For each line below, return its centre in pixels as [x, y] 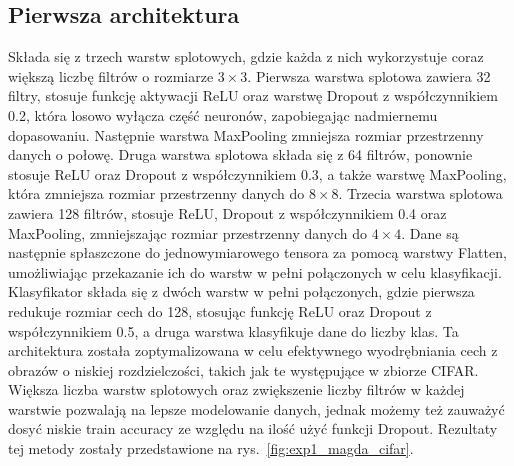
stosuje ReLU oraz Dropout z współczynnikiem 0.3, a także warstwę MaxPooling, [257, 173]
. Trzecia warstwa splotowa [420, 193]
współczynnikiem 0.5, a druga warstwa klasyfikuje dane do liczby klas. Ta [233, 330]
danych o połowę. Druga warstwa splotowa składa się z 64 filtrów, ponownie [240, 154]
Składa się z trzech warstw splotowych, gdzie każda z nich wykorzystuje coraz [246, 56]
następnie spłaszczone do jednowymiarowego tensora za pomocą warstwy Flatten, [257, 252]
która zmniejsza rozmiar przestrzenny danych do [156, 193]
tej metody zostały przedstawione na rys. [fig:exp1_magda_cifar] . [211, 448]
